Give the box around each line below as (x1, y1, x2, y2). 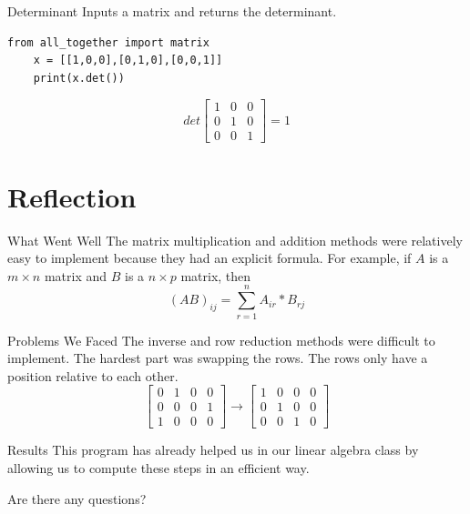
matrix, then (180, 266, 251, 285)
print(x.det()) (33, 71, 125, 85)
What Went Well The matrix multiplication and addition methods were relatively (7, 230, 463, 249)
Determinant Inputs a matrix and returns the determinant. (7, 2, 337, 20)
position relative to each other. (7, 366, 179, 385)
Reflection (7, 177, 137, 215)
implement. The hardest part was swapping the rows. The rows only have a (7, 348, 428, 368)
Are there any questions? (7, 489, 147, 508)
